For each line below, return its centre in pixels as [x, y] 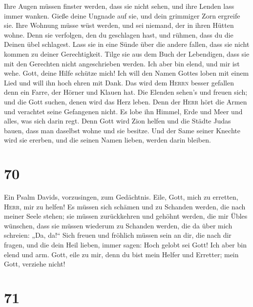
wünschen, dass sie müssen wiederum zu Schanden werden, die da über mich [118, 225]
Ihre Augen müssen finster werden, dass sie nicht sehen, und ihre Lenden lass [119, 6]
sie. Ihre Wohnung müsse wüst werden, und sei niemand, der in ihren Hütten [119, 25]
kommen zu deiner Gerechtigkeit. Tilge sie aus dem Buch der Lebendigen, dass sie [127, 53]
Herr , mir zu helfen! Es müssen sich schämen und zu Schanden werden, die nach [125, 206]
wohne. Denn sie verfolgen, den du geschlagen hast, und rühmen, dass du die [119, 34]
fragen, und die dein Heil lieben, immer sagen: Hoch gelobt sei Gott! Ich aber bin [125, 245]
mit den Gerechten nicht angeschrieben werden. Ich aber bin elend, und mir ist [122, 63]
